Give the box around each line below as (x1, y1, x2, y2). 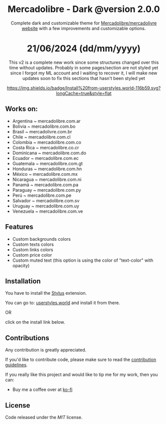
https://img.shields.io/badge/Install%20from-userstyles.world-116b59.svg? (6, 85, 161, 91)
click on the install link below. (5, 319, 65, 325)
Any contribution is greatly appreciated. (5, 347, 87, 353)
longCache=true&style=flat (56, 90, 112, 96)
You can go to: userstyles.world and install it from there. (5, 300, 121, 306)
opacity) (12, 262, 30, 268)
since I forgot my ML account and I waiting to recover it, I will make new (10, 70, 158, 76)
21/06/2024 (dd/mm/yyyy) (26, 43, 141, 54)
